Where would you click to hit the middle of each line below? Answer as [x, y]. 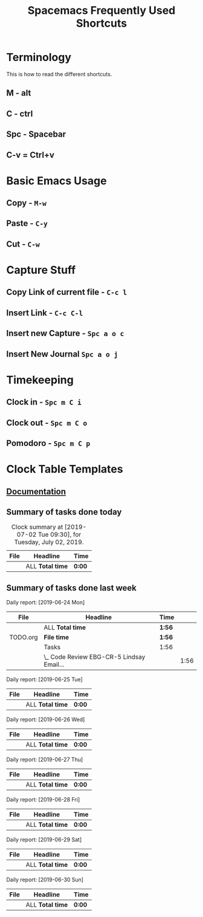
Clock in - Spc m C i [44, 402]
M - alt [19, 93]
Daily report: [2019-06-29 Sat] [44, 840]
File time [56, 637]
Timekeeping [40, 380]
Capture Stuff [41, 270]
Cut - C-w [23, 244]
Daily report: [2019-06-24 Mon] [46, 603]
